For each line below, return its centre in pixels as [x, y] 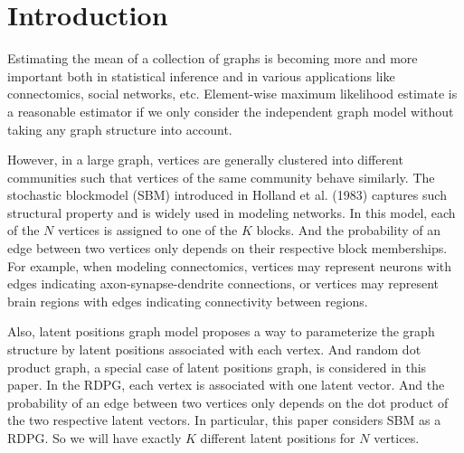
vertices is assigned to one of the [147, 230]
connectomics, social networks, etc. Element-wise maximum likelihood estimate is [232, 94]
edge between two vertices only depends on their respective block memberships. [227, 248]
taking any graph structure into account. [120, 129]
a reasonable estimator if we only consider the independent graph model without [231, 111]
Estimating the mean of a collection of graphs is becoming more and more [213, 58]
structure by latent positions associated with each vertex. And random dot [214, 349]
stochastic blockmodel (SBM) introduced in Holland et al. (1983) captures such [227, 195]
